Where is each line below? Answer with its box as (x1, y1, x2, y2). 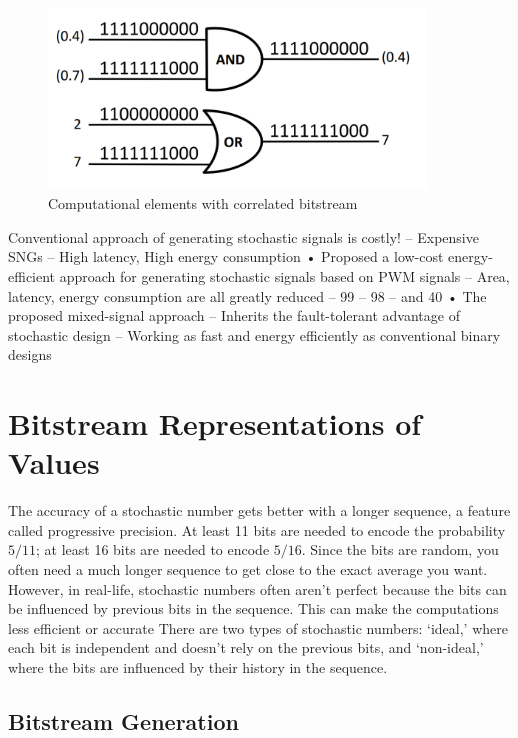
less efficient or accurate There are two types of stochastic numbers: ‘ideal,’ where (8, 617, 508, 638)
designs (8, 344, 52, 365)
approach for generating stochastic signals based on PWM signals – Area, (59, 265, 510, 286)
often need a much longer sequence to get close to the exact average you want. (8, 559, 488, 580)
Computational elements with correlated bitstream (48, 193, 358, 214)
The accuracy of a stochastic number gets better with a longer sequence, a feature (8, 500, 511, 521)
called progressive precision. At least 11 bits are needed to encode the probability (8, 519, 506, 540)
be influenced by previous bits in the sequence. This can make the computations (8, 598, 499, 619)
